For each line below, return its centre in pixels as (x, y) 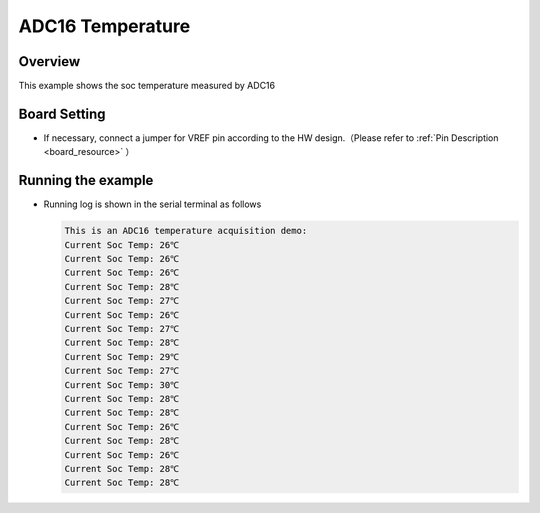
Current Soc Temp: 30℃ (122, 384)
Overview (49, 61)
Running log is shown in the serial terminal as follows (152, 204)
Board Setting (62, 113)
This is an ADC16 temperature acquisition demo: (186, 231)
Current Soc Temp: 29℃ (122, 356)
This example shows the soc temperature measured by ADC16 (146, 86)
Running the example (86, 180)
